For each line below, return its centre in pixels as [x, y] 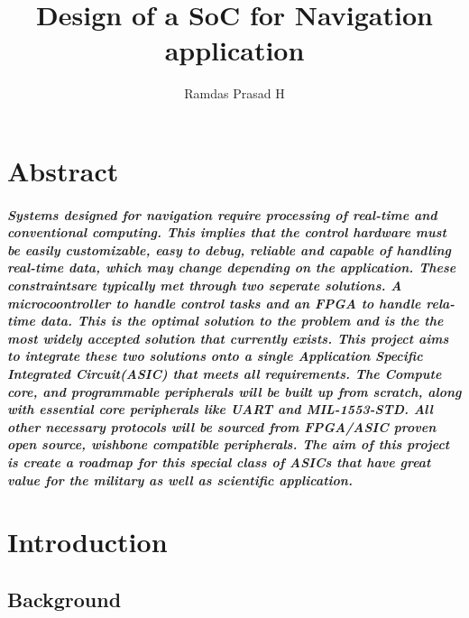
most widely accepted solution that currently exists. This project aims [228, 338]
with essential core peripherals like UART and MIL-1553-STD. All [220, 409]
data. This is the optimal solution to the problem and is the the [242, 321]
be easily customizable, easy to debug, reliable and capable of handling [230, 249]
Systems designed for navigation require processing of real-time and [222, 214]
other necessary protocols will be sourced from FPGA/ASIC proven [222, 426]
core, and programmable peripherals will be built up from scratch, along [234, 391]
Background [64, 599]
